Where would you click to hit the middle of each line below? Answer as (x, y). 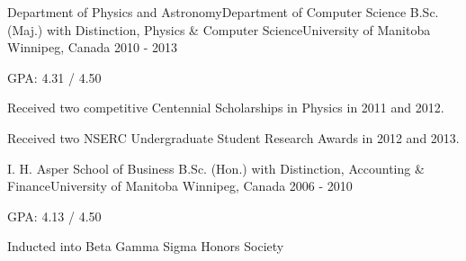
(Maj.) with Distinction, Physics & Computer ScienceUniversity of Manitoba (219, 29)
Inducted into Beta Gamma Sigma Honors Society (146, 246)
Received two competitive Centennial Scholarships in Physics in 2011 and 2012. (226, 108)
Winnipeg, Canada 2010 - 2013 (93, 47)
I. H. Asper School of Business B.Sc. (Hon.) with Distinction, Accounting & (216, 168)
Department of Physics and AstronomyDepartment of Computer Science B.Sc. (223, 12)
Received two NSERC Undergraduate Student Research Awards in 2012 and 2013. (233, 137)
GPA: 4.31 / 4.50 (54, 77)
